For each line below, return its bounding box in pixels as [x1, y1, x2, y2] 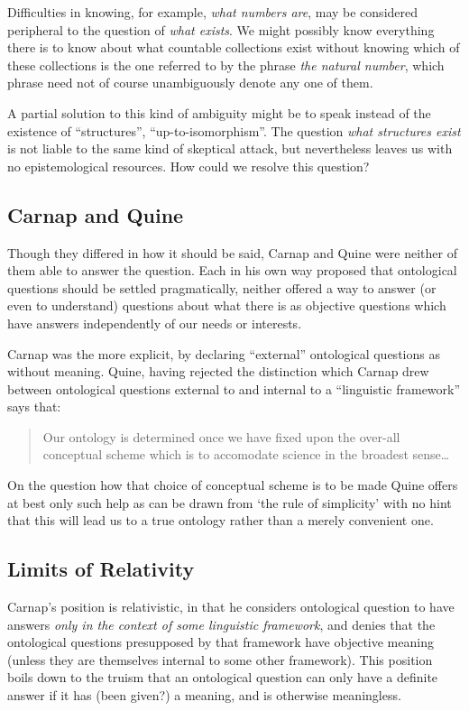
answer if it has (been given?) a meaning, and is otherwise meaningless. [7, 686, 401, 705]
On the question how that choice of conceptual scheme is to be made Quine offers [7, 476, 458, 494]
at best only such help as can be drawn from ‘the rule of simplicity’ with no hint [7, 493, 452, 512]
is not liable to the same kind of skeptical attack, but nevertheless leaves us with [7, 139, 453, 158]
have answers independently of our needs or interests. [7, 313, 302, 332]
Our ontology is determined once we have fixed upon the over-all [42, 427, 400, 446]
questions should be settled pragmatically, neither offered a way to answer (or [7, 278, 437, 297]
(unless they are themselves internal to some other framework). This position [7, 650, 433, 669]
